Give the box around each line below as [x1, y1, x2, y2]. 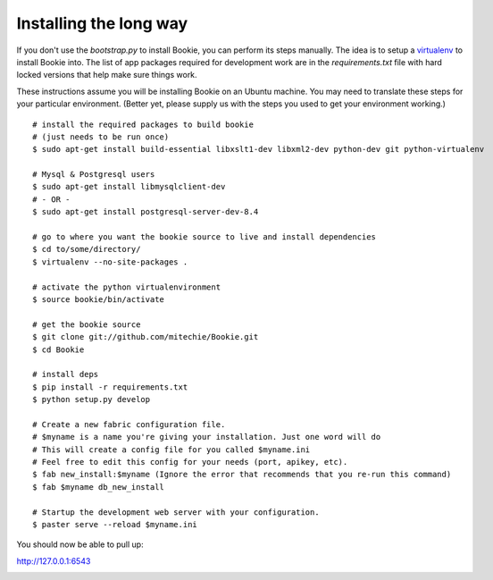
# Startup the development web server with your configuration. [32, 507, 321, 517]
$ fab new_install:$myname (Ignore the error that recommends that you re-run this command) [32, 469, 452, 480]
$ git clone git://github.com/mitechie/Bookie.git [32, 332, 259, 342]
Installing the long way [16, 13, 188, 33]
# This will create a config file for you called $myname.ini [32, 444, 311, 455]
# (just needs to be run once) [32, 131, 170, 142]
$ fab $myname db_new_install [32, 482, 165, 492]
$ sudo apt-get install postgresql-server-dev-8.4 [32, 206, 259, 217]
